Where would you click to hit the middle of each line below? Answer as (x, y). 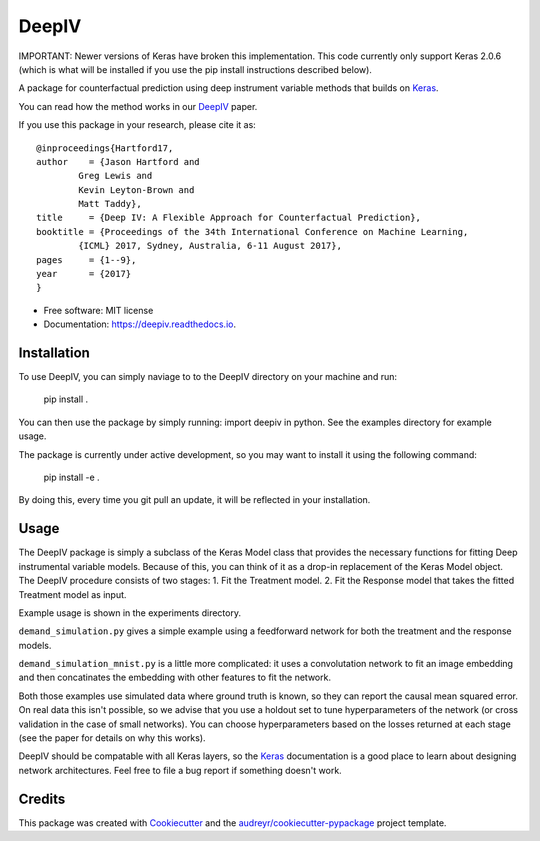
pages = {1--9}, (86, 259)
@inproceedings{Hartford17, (105, 148)
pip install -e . (71, 477)
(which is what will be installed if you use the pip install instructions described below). (195, 69)
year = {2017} (84, 274)
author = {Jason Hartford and (118, 161)
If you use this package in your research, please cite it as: (137, 125)
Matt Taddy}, (110, 204)
